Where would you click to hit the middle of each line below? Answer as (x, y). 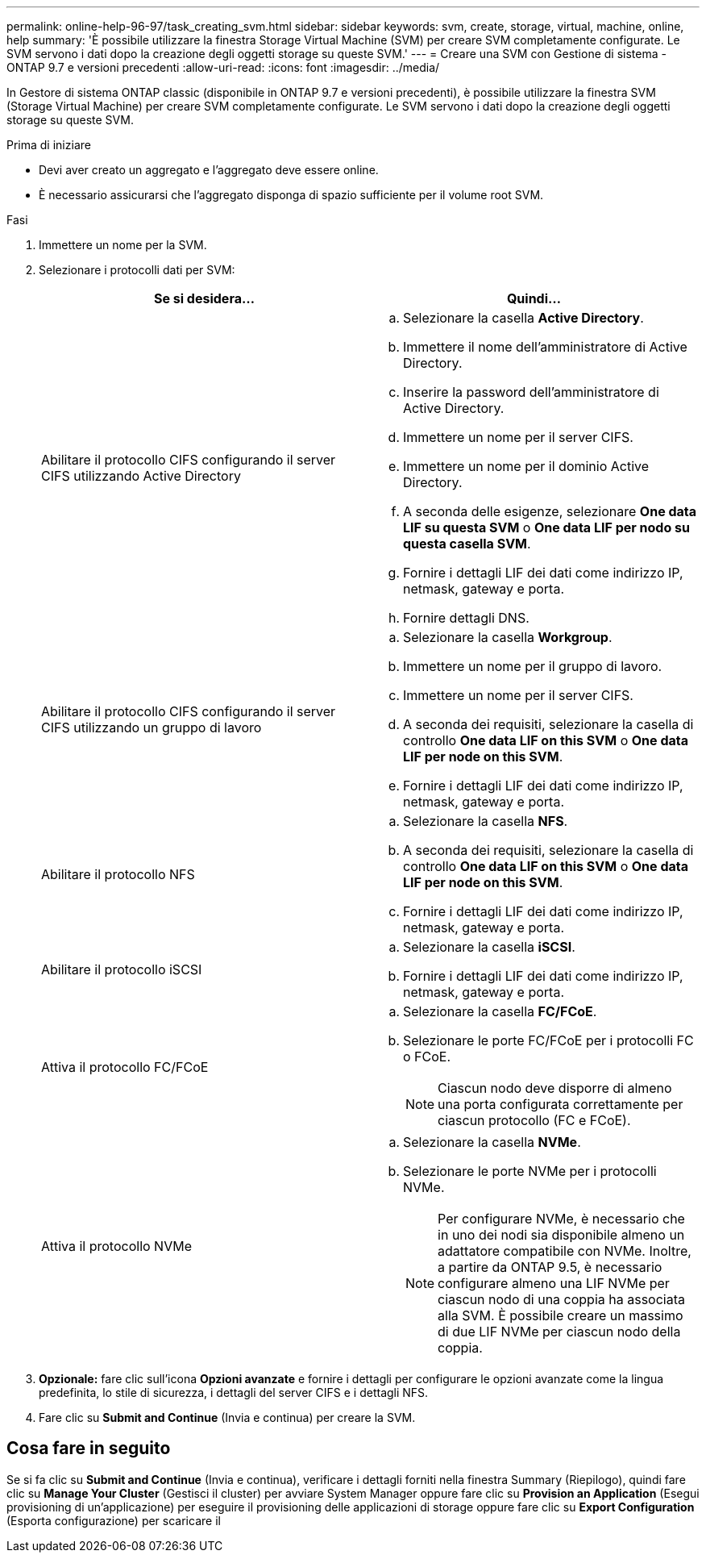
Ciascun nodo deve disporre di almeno (555, 1088)
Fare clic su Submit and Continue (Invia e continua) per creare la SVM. (227, 1417)
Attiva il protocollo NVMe (116, 1246)
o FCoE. (427, 1057)
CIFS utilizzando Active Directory (141, 476)
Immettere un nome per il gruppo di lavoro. (533, 666)
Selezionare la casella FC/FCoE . (500, 1011)
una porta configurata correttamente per (561, 1104)
